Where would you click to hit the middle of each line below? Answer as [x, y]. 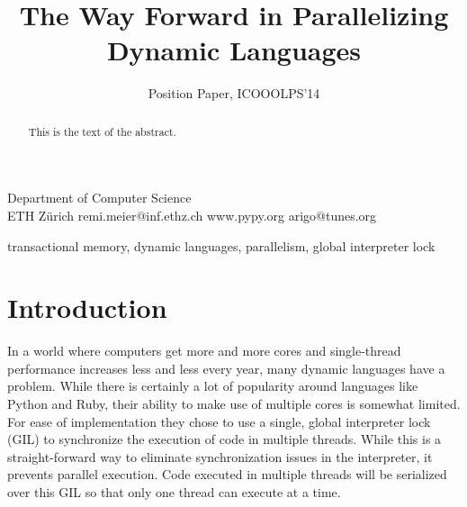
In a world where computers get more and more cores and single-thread [204, 351]
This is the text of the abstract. [102, 131]
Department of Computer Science [99, 198]
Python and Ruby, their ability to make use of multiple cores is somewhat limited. [234, 404]
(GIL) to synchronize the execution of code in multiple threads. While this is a [225, 439]
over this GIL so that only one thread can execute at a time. [174, 492]
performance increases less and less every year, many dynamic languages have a [226, 368]
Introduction [87, 308]
